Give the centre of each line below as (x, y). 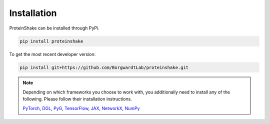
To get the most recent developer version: (52, 54)
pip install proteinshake (51, 41)
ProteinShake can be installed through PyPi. (54, 28)
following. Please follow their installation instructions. (77, 99)
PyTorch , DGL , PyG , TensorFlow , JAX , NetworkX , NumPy (81, 108)
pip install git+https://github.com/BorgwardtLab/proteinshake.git (104, 67)
